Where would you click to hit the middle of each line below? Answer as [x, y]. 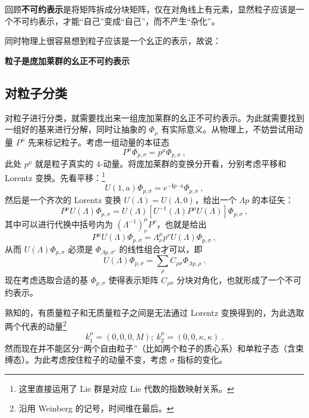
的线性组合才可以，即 [161, 248]
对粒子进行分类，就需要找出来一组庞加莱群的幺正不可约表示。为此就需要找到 [154, 117]
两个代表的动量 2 [36, 325]
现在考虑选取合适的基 [46, 279]
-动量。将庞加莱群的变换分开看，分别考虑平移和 [193, 164]
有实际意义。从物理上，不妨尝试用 [228, 129]
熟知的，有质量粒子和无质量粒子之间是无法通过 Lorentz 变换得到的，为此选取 [154, 312]
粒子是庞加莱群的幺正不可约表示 [67, 60]
